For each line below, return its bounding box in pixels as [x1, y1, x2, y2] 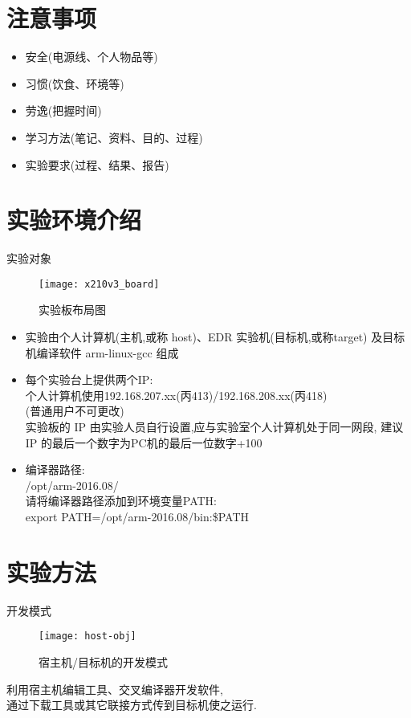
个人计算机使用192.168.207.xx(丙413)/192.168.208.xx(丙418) [25, 386, 328, 403]
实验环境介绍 [6, 203, 142, 236]
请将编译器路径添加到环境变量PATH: [25, 492, 218, 509]
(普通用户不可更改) [25, 402, 124, 419]
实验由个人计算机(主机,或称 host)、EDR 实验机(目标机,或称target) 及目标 [25, 328, 405, 345]
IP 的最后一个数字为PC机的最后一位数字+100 [25, 434, 262, 451]
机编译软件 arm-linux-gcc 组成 [25, 344, 179, 361]
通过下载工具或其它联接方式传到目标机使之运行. [6, 696, 257, 713]
